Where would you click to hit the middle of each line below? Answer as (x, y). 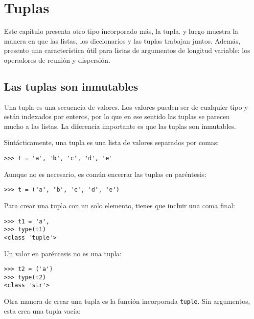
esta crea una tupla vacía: (42, 310)
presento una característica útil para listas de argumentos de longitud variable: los (127, 50)
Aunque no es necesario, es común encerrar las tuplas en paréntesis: (105, 174)
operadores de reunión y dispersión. (57, 60)
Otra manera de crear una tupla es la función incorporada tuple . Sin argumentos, (127, 301)
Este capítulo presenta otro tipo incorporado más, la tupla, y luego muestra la (121, 31)
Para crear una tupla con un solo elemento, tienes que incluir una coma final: (120, 205)
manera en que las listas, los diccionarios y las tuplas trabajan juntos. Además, (122, 40)
